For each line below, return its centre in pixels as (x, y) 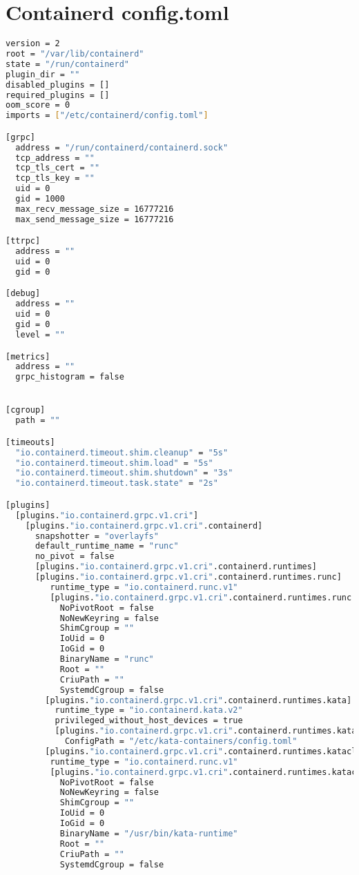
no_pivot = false (75, 557)
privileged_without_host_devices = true (149, 721)
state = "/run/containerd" (67, 64)
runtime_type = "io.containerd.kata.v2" (149, 710)
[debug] (23, 294)
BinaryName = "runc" (107, 659)
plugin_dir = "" (43, 74)
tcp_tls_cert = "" (58, 168)
